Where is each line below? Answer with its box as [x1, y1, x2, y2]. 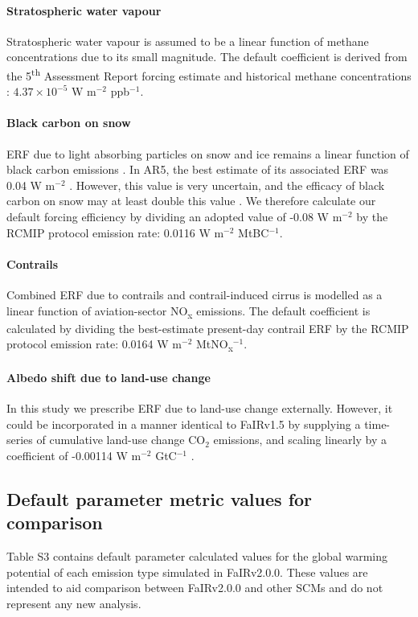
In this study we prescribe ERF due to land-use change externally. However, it [6, 400, 393, 417]
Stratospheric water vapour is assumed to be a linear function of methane [6, 32, 369, 49]
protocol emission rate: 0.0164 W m [6, 335, 182, 352]
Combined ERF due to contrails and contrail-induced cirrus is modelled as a [6, 286, 383, 302]
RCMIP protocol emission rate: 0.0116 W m [6, 224, 224, 241]
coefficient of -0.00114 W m [6, 447, 141, 463]
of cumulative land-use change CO [36, 431, 206, 448]
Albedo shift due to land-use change [6, 369, 211, 386]
